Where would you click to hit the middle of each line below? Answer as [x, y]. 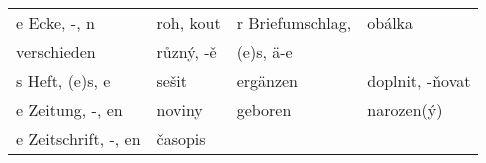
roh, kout [188, 22]
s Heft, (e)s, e [63, 80]
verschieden [56, 51]
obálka [390, 22]
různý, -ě [186, 51]
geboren [264, 109]
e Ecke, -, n [55, 22]
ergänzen [267, 80]
